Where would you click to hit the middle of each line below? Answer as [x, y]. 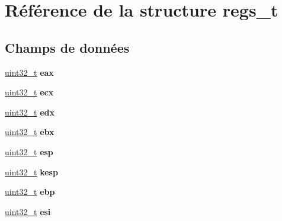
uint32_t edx [30, 112]
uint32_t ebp [30, 192]
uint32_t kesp [31, 172]
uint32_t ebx [30, 132]
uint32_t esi [28, 211]
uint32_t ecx [29, 92]
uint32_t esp [29, 151]
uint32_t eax [29, 72]
